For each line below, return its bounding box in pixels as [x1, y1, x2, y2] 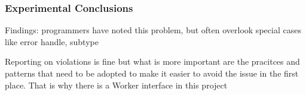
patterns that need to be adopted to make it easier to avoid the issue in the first [5, 67, 299, 79]
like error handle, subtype [5, 35, 99, 47]
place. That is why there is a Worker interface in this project [5, 78, 228, 91]
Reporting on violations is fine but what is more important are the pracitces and [5, 55, 300, 68]
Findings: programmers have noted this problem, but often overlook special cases [5, 24, 301, 36]
